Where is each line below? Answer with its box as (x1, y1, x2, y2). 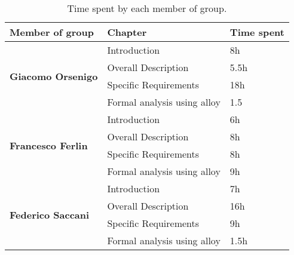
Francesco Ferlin (10, 138, 88, 152)
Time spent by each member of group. (67, 1, 227, 15)
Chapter (107, 25, 147, 39)
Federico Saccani (10, 207, 90, 222)
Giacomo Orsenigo (10, 69, 98, 83)
